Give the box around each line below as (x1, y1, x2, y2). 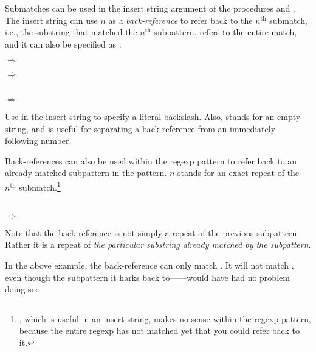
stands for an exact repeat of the (177, 166, 300, 179)
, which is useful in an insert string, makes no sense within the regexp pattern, (19, 312, 311, 325)
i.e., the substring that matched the (5, 26, 137, 38)
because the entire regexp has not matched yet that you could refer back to (19, 324, 300, 337)
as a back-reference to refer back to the (108, 13, 253, 26)
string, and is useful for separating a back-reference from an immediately (5, 122, 276, 135)
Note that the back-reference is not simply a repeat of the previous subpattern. (5, 226, 300, 239)
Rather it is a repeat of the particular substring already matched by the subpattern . (5, 238, 311, 251)
